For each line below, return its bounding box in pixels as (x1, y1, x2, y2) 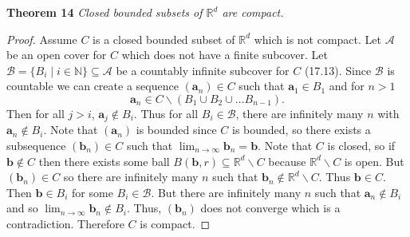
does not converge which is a (200, 199, 341, 216)
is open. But (344, 152, 404, 169)
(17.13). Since (304, 61, 372, 78)
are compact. (222, 4, 284, 20)
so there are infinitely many (63, 168, 199, 185)
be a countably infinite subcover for (116, 61, 290, 78)
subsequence (6, 137, 66, 154)
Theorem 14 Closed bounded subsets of (6, 4, 203, 20)
